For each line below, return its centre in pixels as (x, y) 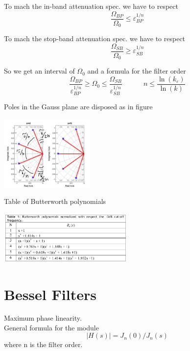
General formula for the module (51, 327)
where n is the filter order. (43, 344)
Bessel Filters (50, 294)
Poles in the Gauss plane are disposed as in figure (78, 106)
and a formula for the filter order (137, 71)
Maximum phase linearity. (43, 318)
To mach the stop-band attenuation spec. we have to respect (95, 38)
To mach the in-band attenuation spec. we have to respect (91, 6)
